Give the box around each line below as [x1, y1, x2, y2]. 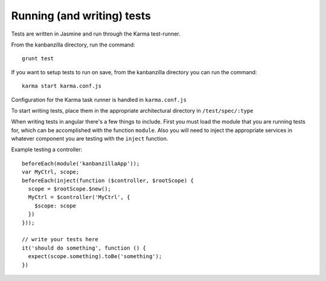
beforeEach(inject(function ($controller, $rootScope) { [22, 177, 194, 184]
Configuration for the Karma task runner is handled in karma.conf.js [11, 96, 187, 103]
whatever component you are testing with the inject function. [11, 135, 168, 142]
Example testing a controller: [11, 146, 83, 153]
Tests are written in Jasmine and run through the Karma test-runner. [11, 30, 181, 37]
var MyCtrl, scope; [22, 169, 80, 175]
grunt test [22, 55, 54, 62]
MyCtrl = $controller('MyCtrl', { [28, 194, 130, 201]
